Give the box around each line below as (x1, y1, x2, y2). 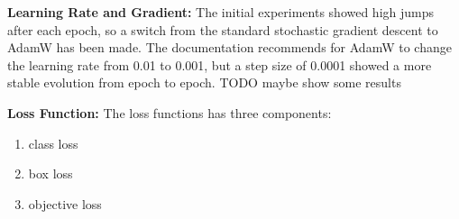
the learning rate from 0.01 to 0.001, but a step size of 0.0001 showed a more (7, 55, 432, 74)
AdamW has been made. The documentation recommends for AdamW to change (7, 38, 452, 57)
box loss (28, 164, 73, 183)
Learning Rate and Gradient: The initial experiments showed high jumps (7, 3, 435, 21)
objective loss (28, 194, 102, 213)
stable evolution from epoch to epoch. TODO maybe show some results (7, 73, 401, 92)
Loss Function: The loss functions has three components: (7, 103, 332, 122)
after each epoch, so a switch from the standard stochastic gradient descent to (7, 20, 438, 39)
